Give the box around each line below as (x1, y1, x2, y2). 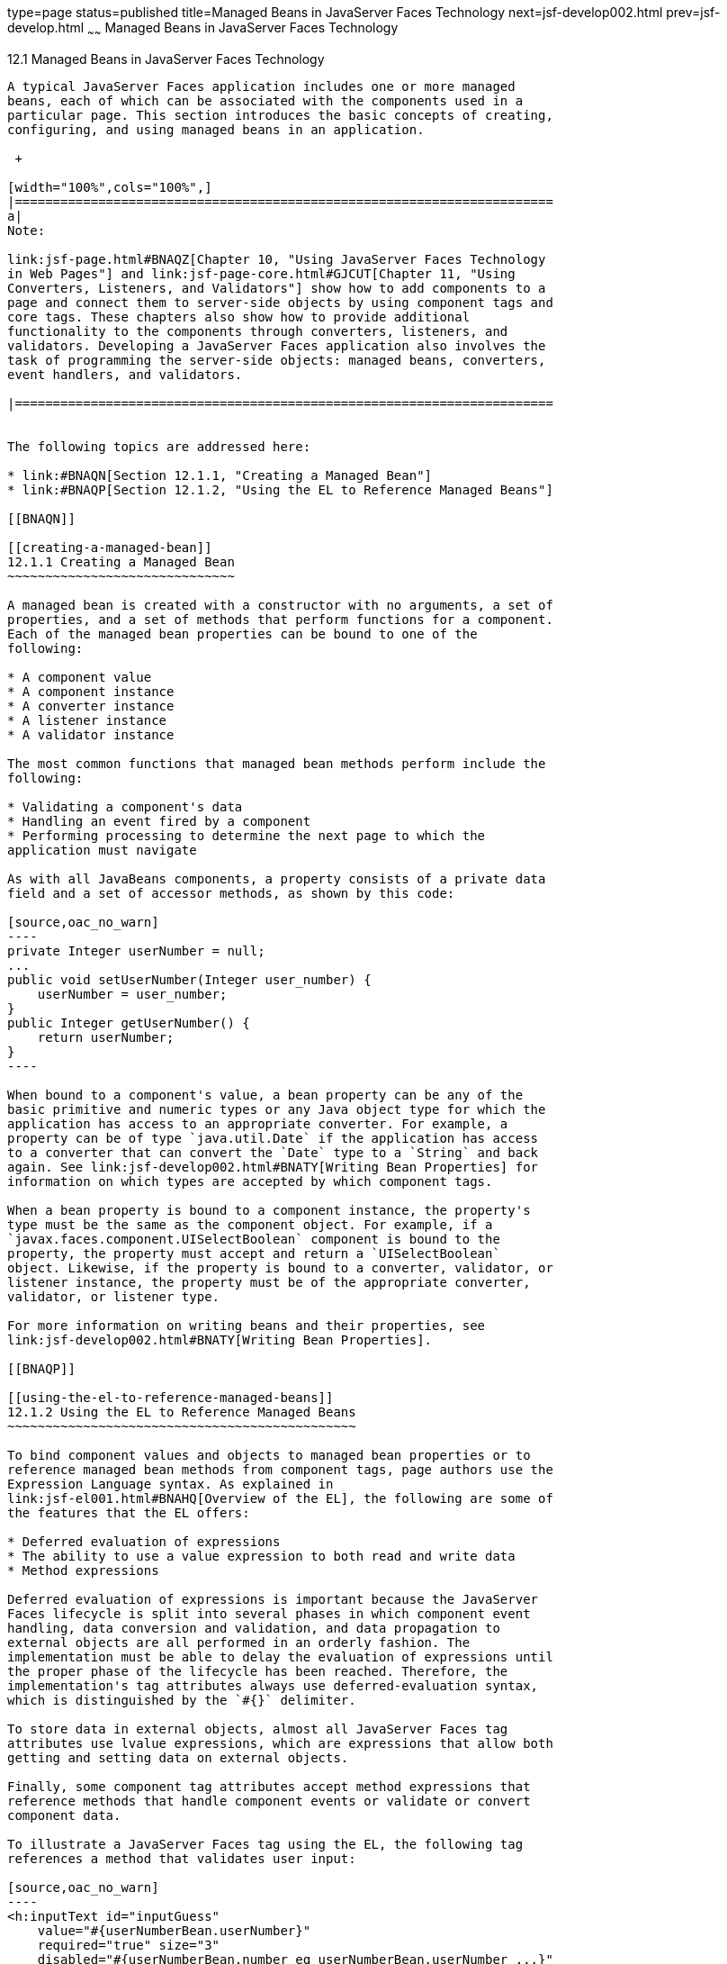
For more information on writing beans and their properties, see (7, 1317, 486, 1333)
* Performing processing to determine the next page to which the (7, 828, 486, 843)
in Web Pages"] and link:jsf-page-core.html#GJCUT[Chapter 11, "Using (7, 266, 516, 281)
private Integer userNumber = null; (7, 943, 265, 958)
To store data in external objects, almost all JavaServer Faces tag (7, 1721, 508, 1736)
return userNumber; (37, 1029, 175, 1045)
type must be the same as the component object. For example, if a (7, 1217, 493, 1232)
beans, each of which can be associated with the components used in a (7, 93, 524, 108)
